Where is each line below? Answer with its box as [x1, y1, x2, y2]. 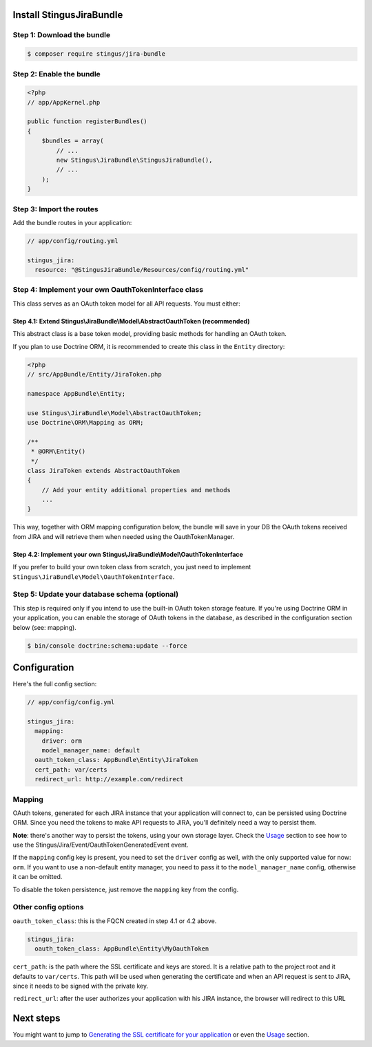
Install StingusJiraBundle [12, 9, 123, 21]
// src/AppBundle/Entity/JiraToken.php [27, 370, 162, 378]
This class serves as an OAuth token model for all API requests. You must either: [12, 299, 240, 308]
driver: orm [41, 737, 83, 745]
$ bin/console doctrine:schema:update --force [27, 642, 187, 650]
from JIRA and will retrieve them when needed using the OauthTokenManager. [12, 532, 235, 540]
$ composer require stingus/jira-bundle [27, 50, 165, 58]
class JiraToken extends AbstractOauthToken [27, 467, 180, 474]
